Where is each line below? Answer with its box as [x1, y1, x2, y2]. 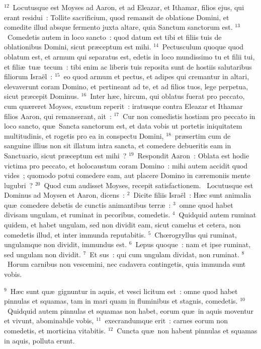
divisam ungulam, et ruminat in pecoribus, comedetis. [4, 209, 170, 220]
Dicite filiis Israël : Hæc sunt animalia [133, 190, 251, 200]
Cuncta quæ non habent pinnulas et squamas [117, 325, 257, 335]
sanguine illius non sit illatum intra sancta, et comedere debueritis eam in [4, 140, 231, 151]
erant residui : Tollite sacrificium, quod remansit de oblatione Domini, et [4, 12, 229, 22]
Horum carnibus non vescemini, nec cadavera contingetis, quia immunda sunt [7, 259, 246, 269]
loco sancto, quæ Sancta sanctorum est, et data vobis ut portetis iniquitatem [4, 121, 242, 131]
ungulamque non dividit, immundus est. [4, 239, 127, 250]
